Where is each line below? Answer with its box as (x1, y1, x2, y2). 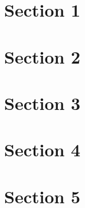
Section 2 (4, 44, 81, 68)
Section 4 (4, 137, 81, 162)
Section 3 (4, 90, 81, 115)
